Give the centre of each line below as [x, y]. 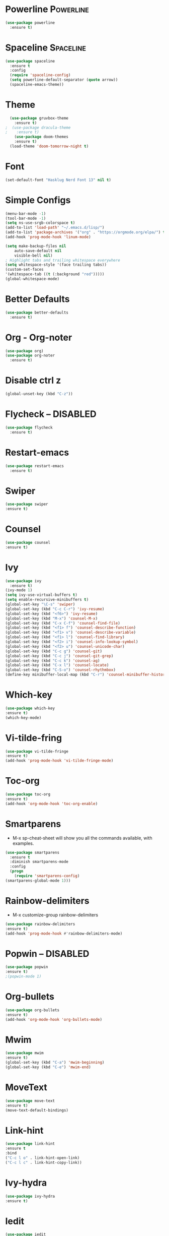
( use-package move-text [30, 1101]
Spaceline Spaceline [46, 48]
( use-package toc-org [28, 794]
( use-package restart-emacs [35, 466]
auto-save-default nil [38, 251]
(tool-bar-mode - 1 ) [26, 218]
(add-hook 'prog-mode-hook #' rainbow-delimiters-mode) [64, 934]
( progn [17, 871]
